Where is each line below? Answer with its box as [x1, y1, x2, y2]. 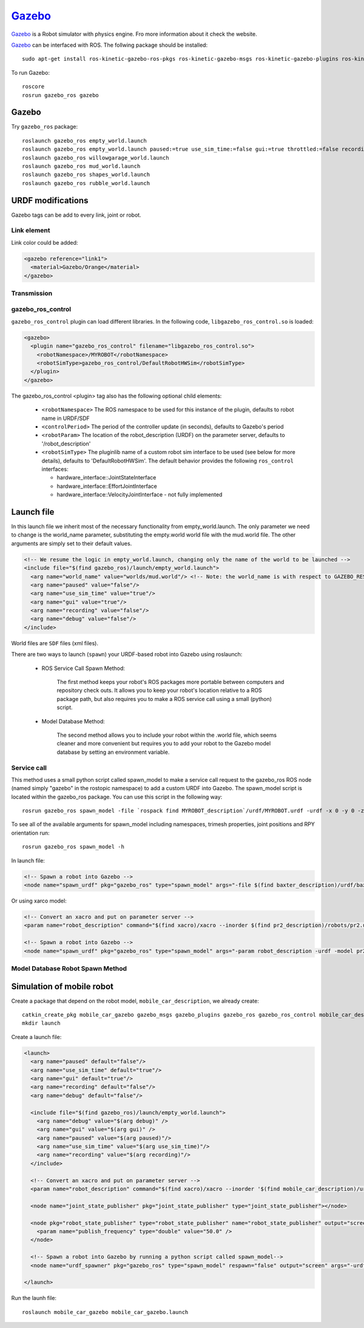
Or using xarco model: [11, 897, 67, 904]
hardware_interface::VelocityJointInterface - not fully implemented [56, 491, 223, 498]
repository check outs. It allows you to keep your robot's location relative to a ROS [56, 686, 262, 694]
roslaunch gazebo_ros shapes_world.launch [22, 171, 150, 178]
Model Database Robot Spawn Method [11, 964, 127, 972]
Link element [11, 226, 51, 235]
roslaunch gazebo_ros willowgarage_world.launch [22, 154, 169, 161]
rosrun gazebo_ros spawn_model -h [22, 844, 124, 850]
